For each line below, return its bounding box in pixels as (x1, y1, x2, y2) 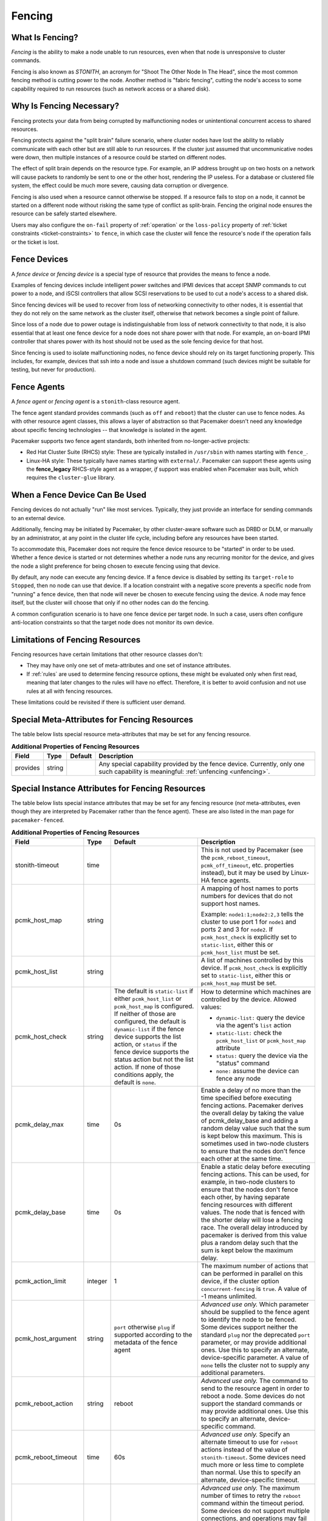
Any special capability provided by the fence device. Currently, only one (98, 759, 305, 768)
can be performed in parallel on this (200, 1269, 303, 1278)
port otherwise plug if (114, 1323, 176, 1331)
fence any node (216, 1074, 261, 1082)
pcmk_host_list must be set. (200, 948, 280, 956)
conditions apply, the (114, 1070, 174, 1079)
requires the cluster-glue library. (26, 474, 115, 481)
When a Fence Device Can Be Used (11, 490, 147, 500)
